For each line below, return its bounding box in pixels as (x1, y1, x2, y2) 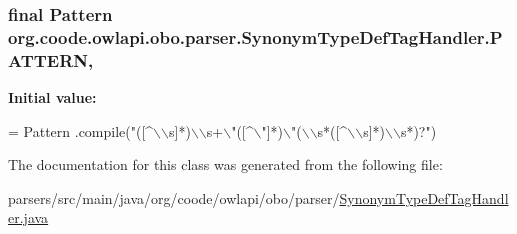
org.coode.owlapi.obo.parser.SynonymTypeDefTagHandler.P (8, 24, 503, 49)
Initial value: (8, 87, 97, 108)
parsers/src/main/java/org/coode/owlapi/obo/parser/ (8, 187, 340, 208)
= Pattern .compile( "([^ (8, 120, 154, 141)
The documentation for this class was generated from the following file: (8, 154, 443, 175)
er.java (8, 207, 49, 228)
